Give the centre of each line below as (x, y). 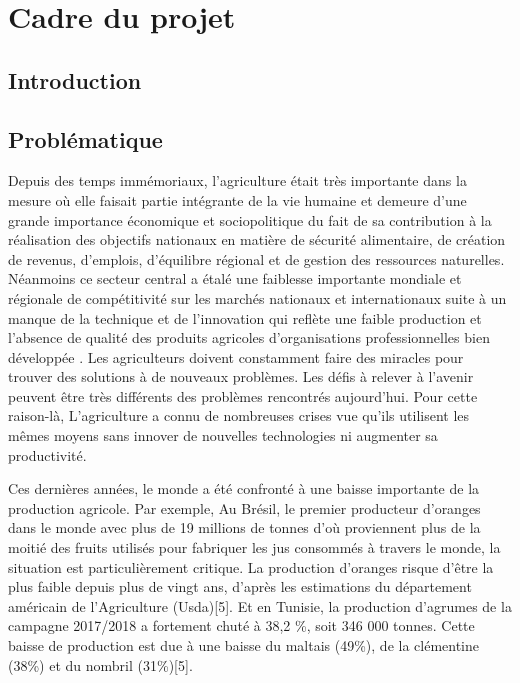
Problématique (85, 138)
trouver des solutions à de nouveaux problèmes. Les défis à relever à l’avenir (241, 376)
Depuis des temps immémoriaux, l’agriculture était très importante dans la (237, 180)
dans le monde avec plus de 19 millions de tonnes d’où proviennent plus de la (244, 527)
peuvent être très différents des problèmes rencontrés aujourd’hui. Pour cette (243, 395)
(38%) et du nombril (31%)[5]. (100, 664)
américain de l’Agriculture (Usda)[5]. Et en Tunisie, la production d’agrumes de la (260, 605)
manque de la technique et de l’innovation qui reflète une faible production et (245, 317)
